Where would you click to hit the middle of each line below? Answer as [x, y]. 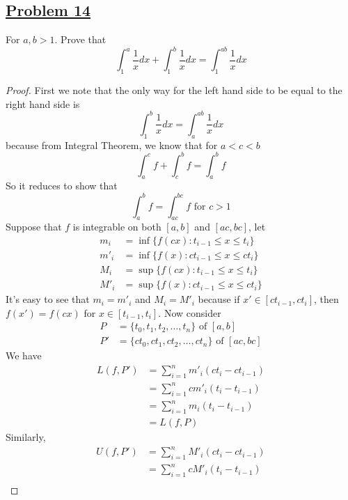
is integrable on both [117, 227]
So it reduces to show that [62, 186]
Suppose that [34, 227]
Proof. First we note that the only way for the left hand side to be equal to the [174, 90]
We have [24, 356]
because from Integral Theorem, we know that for [112, 144]
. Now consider [190, 312]
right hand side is [43, 103]
